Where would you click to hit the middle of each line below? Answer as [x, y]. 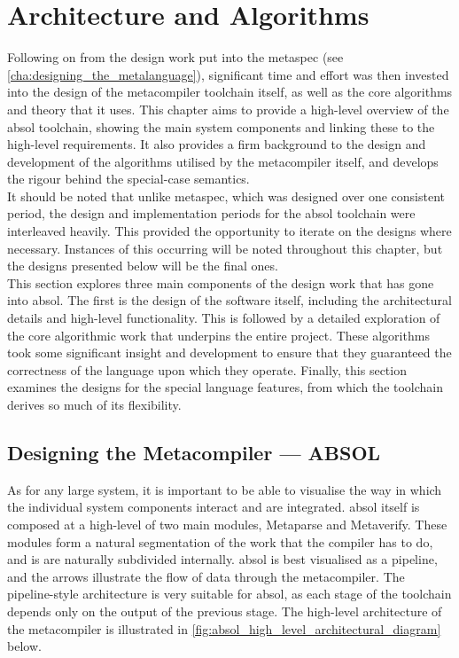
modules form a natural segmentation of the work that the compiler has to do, [220, 541]
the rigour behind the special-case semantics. [128, 179]
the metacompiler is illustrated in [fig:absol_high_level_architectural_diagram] [224, 628]
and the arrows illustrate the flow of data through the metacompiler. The [206, 576]
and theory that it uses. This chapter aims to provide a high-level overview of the [228, 109]
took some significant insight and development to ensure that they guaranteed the [229, 352]
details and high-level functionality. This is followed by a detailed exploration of [224, 318]
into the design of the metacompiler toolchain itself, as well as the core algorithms [230, 92]
